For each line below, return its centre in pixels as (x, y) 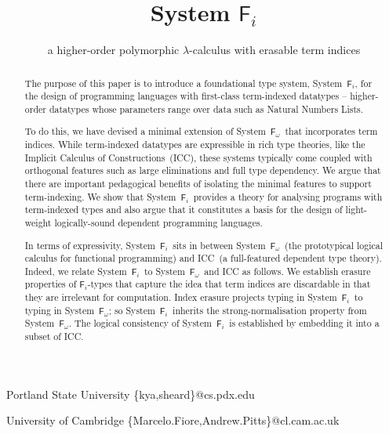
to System (164, 271)
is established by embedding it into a (304, 323)
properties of (51, 284)
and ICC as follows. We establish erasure (287, 271)
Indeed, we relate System (76, 271)
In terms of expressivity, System (90, 245)
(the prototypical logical (334, 245)
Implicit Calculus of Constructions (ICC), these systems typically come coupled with (198, 157)
